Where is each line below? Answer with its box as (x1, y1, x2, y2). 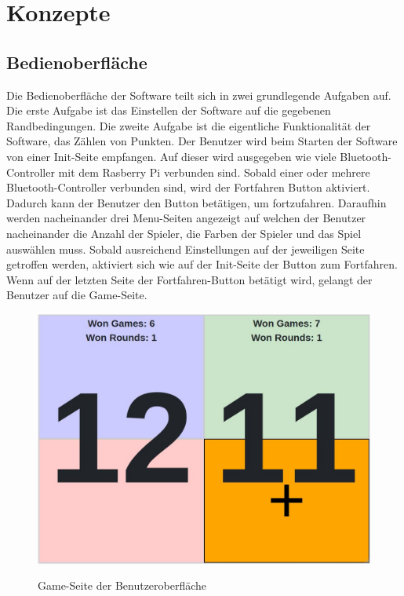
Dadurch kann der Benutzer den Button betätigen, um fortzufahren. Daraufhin (6, 194, 387, 210)
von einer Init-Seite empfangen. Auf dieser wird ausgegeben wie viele (6, 148, 337, 164)
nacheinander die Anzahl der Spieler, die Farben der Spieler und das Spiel (6, 225, 362, 241)
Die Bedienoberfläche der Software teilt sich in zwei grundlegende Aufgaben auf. (6, 86, 391, 103)
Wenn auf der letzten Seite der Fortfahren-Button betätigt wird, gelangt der (6, 271, 373, 287)
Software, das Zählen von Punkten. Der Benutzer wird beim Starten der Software (6, 133, 398, 149)
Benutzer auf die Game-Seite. (6, 287, 147, 303)
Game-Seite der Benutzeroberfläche (38, 577, 207, 594)
